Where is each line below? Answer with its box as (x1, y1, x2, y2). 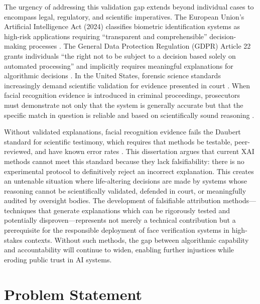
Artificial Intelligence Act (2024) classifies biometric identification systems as (4, 21, 240, 32)
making (4, 41, 27, 51)
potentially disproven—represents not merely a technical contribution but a (4, 215, 236, 225)
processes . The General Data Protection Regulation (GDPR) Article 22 (29, 41, 251, 51)
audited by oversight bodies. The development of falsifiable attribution (4, 195, 221, 206)
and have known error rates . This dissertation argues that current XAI (35, 146, 254, 157)
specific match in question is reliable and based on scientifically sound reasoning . (4, 109, 254, 120)
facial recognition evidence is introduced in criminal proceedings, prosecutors (4, 90, 240, 100)
